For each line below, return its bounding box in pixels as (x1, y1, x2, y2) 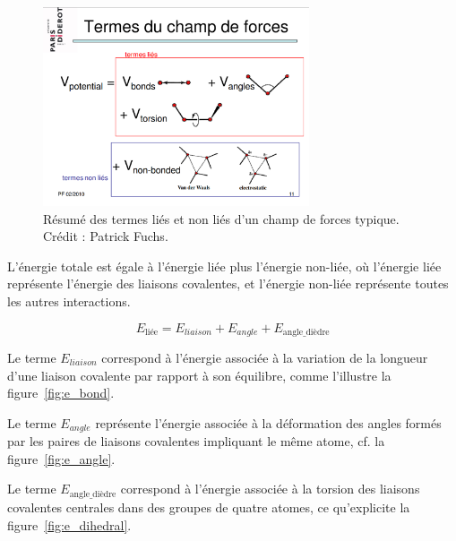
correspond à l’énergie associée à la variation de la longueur (101, 348, 428, 367)
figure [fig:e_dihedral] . (7, 515, 132, 534)
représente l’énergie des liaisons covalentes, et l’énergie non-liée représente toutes (7, 274, 449, 293)
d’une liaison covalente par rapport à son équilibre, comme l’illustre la (7, 365, 391, 384)
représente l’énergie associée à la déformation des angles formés (95, 413, 442, 432)
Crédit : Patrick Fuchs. (43, 227, 168, 245)
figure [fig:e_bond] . (7, 383, 115, 402)
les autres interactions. (7, 291, 131, 310)
